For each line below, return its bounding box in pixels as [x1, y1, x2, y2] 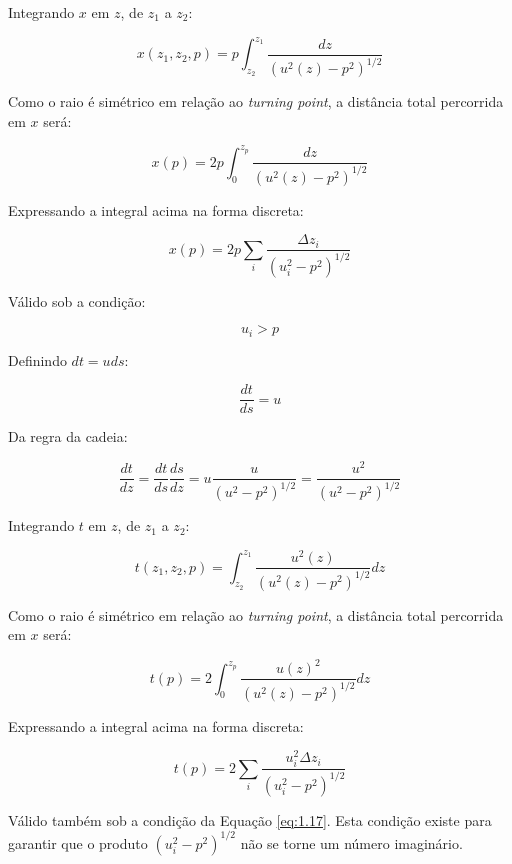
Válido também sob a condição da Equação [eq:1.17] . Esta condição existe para [8, 809, 492, 830]
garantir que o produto [8, 832, 148, 853]
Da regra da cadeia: [8, 426, 128, 447]
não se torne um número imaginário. [240, 832, 463, 853]
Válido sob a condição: [8, 290, 146, 311]
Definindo [8, 349, 67, 370]
